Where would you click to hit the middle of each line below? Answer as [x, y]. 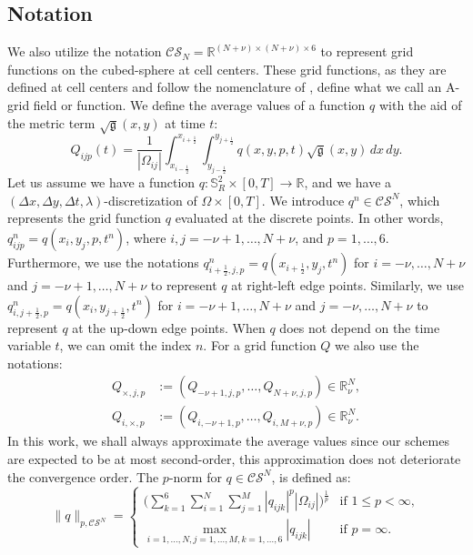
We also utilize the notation [85, 51]
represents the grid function [85, 218]
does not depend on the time [360, 327]
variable [29, 345]
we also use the [377, 345]
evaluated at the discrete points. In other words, [309, 218]
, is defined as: [311, 476]
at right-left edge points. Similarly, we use [347, 285]
